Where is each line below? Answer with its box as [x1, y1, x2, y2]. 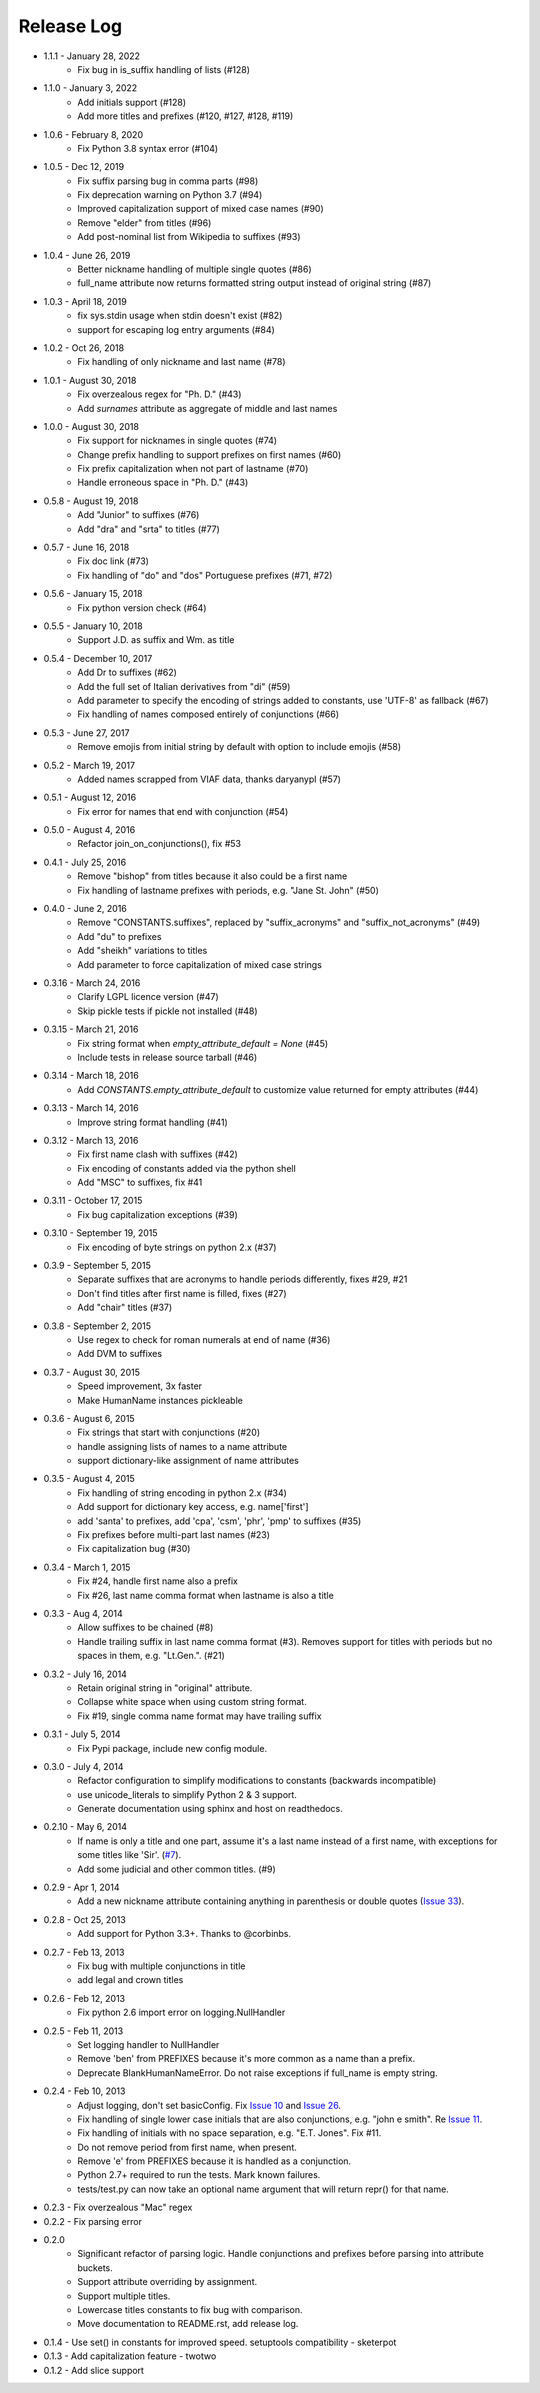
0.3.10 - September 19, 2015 [43, 1227, 159, 1239]
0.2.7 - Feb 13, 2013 [43, 1946, 125, 1958]
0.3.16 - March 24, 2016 [43, 976, 141, 989]
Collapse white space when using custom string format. [77, 1696, 307, 1708]
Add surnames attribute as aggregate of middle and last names [77, 402, 338, 414]
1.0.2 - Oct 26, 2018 [43, 341, 125, 354]
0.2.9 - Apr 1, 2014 [43, 1881, 120, 1894]
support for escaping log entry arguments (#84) [77, 323, 275, 335]
